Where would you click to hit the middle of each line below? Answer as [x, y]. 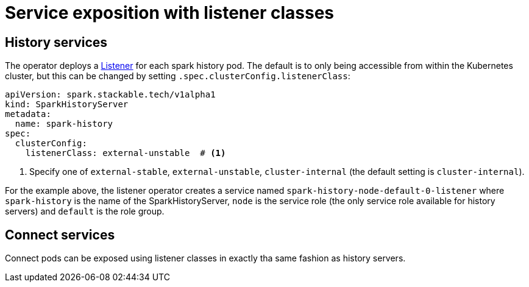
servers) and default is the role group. [85, 211]
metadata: [28, 114]
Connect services [60, 235]
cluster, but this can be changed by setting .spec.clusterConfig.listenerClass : [178, 76]
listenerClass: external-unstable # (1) [126, 153]
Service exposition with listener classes [170, 13]
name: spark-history [64, 124]
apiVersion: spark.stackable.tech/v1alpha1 [110, 95]
